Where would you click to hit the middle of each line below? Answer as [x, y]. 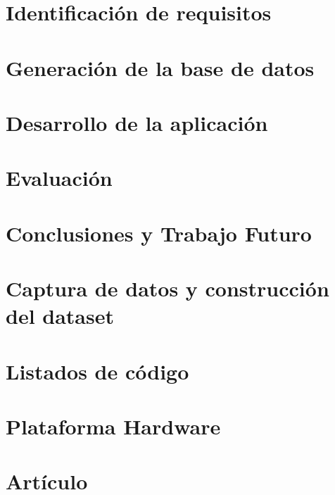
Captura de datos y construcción [167, 288]
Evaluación [59, 178]
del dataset [60, 316]
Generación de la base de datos [160, 67]
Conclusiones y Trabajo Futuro [159, 233]
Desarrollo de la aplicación [137, 122]
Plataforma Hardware [113, 426]
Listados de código [97, 371]
